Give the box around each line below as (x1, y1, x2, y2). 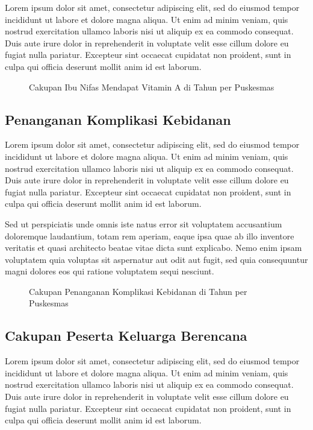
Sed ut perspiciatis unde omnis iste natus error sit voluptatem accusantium (5, 217, 282, 230)
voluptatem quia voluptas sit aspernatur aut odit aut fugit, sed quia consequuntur (5, 253, 308, 265)
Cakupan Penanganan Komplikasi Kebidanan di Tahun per (29, 285, 247, 297)
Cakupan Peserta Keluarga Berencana (5, 326, 247, 345)
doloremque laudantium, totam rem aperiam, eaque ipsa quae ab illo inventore (5, 229, 294, 242)
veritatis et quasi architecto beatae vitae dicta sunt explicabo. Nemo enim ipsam (5, 241, 302, 254)
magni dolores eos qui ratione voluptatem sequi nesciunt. (5, 265, 214, 277)
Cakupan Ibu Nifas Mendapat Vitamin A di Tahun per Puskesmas (29, 80, 274, 93)
